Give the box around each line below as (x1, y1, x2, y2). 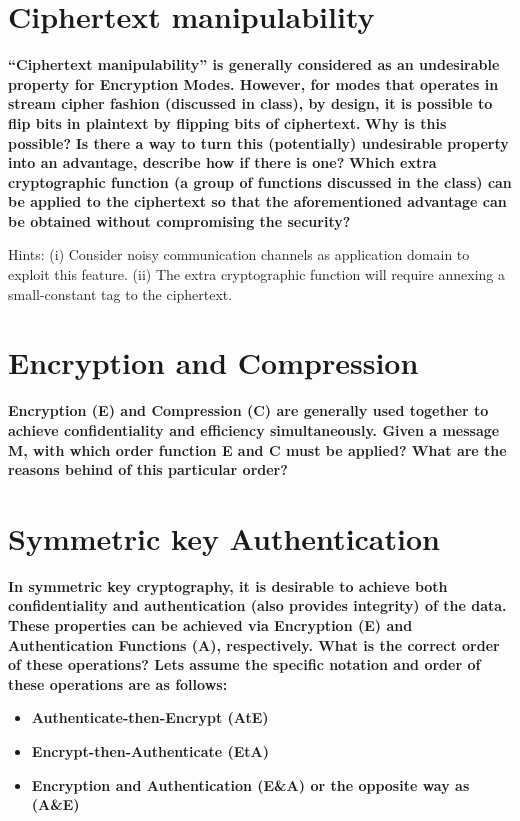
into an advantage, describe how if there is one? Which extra (8, 152, 437, 173)
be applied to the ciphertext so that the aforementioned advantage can (8, 191, 507, 212)
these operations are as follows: (8, 673, 228, 694)
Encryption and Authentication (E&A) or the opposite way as (31, 774, 470, 795)
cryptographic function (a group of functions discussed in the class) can (8, 171, 512, 192)
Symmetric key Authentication (8, 517, 440, 558)
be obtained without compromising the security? (8, 210, 351, 231)
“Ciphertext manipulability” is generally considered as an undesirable (8, 54, 500, 75)
